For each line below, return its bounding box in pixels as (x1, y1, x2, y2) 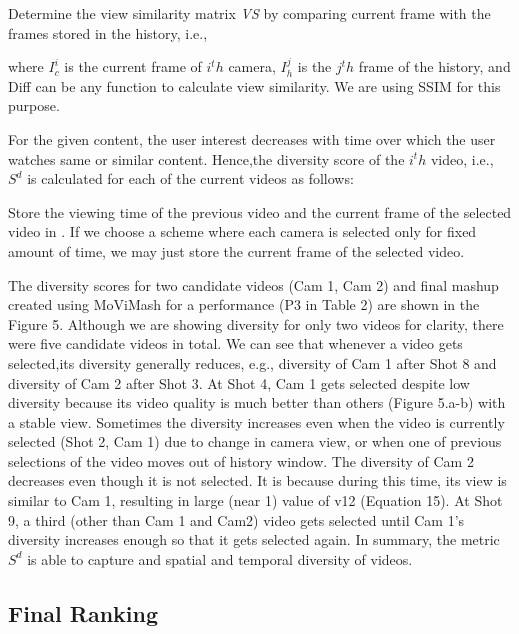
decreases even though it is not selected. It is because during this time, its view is (8, 470, 507, 491)
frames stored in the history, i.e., (8, 22, 208, 43)
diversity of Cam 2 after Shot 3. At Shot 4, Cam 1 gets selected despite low (8, 372, 470, 393)
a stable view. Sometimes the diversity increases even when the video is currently (8, 411, 505, 432)
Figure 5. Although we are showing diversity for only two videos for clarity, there (8, 313, 504, 334)
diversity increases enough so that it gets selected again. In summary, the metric (8, 529, 500, 550)
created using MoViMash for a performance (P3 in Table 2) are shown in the (8, 294, 480, 315)
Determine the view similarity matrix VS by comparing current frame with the (8, 3, 491, 23)
